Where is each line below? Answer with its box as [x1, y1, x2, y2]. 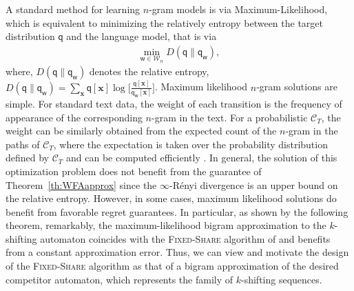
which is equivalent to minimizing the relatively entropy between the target [6, 15, 324, 30]
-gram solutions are [256, 79, 337, 94]
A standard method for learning [6, 2, 140, 16]
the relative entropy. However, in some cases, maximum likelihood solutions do [6, 191, 337, 205]
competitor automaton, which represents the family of [6, 272, 233, 286]
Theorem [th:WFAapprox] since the [6, 177, 157, 192]
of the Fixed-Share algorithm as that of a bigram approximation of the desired [6, 259, 339, 273]
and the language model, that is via [66, 29, 217, 43]
